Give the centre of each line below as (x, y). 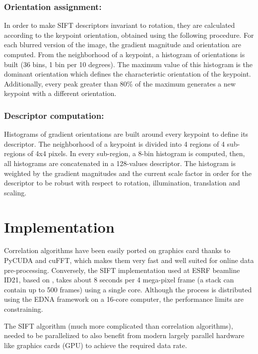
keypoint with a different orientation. (60, 93)
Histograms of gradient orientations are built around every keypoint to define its (126, 134)
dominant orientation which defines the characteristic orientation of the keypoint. (128, 74)
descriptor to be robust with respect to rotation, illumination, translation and (122, 183)
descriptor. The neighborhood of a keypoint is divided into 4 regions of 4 (114, 143)
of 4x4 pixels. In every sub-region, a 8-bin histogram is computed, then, (136, 153)
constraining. (24, 309)
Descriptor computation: (54, 115)
